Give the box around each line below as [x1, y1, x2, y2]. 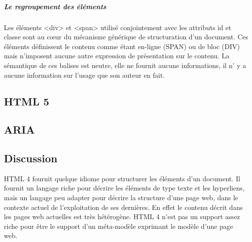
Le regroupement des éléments [4, 1, 106, 11]
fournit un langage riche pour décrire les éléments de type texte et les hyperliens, [4, 183, 245, 193]
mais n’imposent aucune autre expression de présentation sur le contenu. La [4, 51, 230, 61]
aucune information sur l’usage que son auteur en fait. [4, 69, 165, 80]
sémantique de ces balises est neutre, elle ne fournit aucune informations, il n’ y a [4, 60, 246, 70]
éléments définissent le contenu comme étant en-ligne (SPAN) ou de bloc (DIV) [4, 41, 240, 51]
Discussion [4, 151, 58, 166]
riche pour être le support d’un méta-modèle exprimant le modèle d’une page [4, 221, 233, 231]
